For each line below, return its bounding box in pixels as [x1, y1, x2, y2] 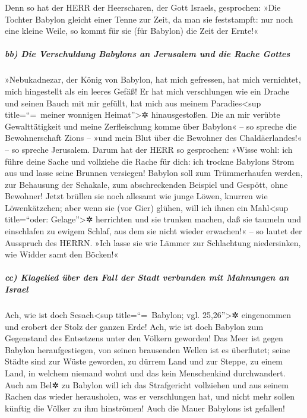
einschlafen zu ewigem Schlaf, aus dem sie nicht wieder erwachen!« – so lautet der [5, 225, 302, 237]
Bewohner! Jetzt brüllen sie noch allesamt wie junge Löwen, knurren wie [5, 190, 268, 202]
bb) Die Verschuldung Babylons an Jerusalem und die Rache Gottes [5, 48, 290, 60]
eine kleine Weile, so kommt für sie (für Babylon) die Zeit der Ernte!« [5, 24, 258, 37]
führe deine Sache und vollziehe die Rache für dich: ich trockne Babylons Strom [5, 155, 295, 167]
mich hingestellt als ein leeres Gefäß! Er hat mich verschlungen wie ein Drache [5, 84, 290, 97]
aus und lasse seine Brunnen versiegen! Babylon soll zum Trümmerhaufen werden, [5, 166, 303, 179]
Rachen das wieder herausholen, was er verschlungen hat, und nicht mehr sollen [5, 390, 295, 403]
